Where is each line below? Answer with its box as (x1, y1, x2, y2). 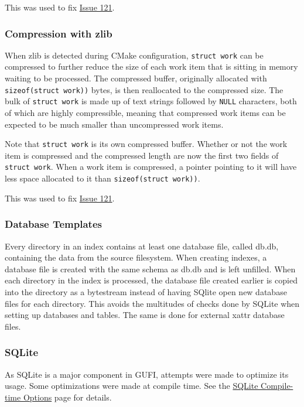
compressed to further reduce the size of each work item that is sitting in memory (5, 60, 298, 73)
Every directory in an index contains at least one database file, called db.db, (5, 240, 279, 252)
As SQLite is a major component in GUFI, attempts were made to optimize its (5, 368, 289, 380)
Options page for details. (23, 391, 112, 403)
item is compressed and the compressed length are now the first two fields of (5, 149, 279, 161)
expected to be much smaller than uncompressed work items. (5, 118, 224, 130)
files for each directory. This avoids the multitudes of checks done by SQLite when (5, 297, 300, 309)
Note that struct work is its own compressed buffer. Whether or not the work (5, 138, 288, 150)
